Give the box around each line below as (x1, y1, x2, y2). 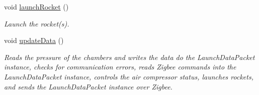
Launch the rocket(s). (4, 18, 69, 28)
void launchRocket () (4, 1, 69, 11)
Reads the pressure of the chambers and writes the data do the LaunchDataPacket (4, 51, 255, 62)
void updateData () (4, 35, 64, 45)
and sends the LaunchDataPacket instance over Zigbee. (4, 81, 172, 91)
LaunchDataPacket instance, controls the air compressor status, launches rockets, (4, 71, 253, 81)
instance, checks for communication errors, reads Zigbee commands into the (4, 61, 236, 72)
